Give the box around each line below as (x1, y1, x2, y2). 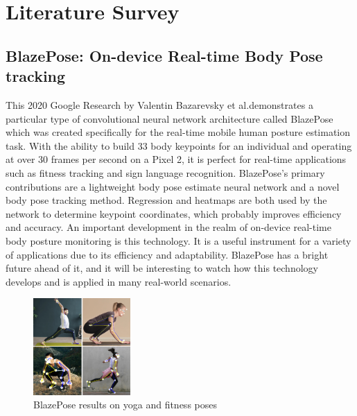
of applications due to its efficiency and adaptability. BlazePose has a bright (6, 247, 329, 261)
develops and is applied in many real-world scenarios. (6, 274, 232, 288)
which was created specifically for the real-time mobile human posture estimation (6, 125, 351, 139)
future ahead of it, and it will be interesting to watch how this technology (6, 261, 318, 275)
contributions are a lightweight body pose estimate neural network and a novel (6, 179, 340, 193)
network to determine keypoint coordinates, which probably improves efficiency (6, 206, 342, 220)
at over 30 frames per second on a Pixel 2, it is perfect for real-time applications (6, 152, 347, 166)
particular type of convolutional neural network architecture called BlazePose (6, 111, 333, 125)
